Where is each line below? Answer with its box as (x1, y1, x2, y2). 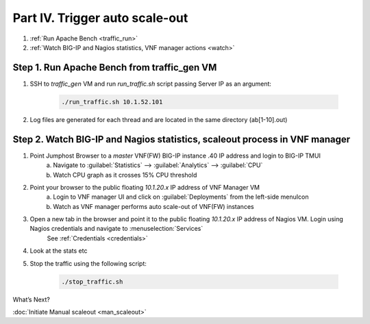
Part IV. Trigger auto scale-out (12, 10, 188, 25)
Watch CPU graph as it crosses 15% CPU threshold (53, 171, 197, 179)
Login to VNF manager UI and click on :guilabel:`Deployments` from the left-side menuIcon (53, 192, 309, 201)
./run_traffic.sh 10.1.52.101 (61, 98, 163, 105)
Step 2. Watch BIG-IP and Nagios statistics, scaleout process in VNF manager (12, 134, 351, 145)
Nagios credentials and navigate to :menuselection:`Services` (29, 225, 203, 233)
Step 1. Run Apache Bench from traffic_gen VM (12, 62, 217, 73)
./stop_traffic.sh (61, 277, 123, 286)
